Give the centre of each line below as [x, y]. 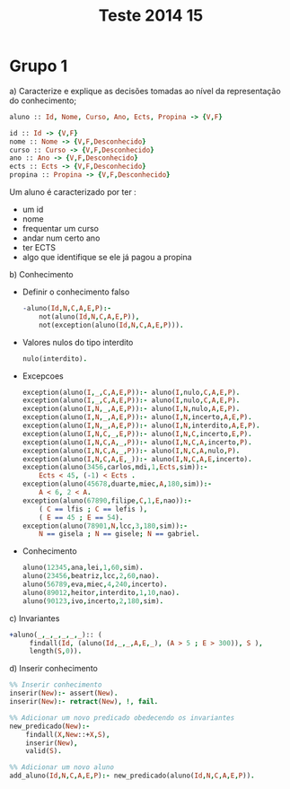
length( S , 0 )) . [56, 652]
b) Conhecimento [41, 275]
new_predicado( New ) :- [50, 726]
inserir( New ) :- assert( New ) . [64, 693]
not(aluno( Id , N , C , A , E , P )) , [89, 316]
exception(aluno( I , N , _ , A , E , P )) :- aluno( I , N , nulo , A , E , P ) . [131, 409]
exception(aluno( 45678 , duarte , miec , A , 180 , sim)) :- [117, 484]
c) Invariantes [35, 618]
